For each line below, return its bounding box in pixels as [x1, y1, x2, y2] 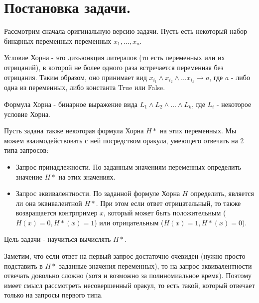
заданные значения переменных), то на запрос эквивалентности [59, 260, 252, 271]
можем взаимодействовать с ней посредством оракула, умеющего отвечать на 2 [4, 135, 244, 145]
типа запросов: [4, 145, 49, 155]
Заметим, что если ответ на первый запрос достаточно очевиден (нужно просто [4, 251, 246, 261]
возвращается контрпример [15, 207, 98, 218]
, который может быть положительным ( [104, 207, 226, 218]
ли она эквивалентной [15, 198, 82, 208]
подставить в [4, 260, 43, 271]
